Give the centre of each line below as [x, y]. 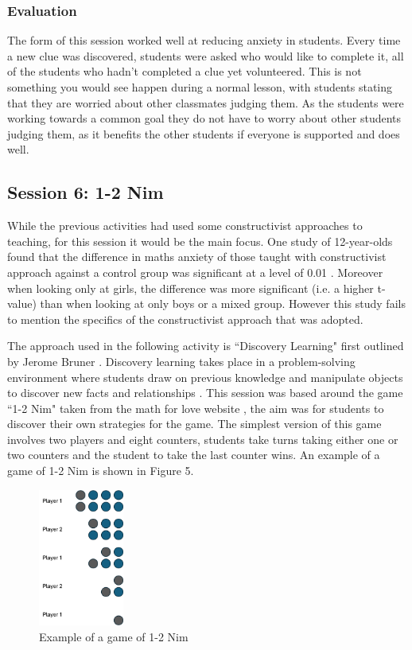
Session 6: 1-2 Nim [86, 192]
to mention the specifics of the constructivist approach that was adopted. [185, 319]
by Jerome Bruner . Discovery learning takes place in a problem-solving [181, 361]
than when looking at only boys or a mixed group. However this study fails [223, 304]
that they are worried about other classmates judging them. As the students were [206, 102]
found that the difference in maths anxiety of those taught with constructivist [197, 257]
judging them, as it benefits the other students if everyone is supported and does [204, 133]
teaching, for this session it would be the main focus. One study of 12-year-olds [200, 241]
